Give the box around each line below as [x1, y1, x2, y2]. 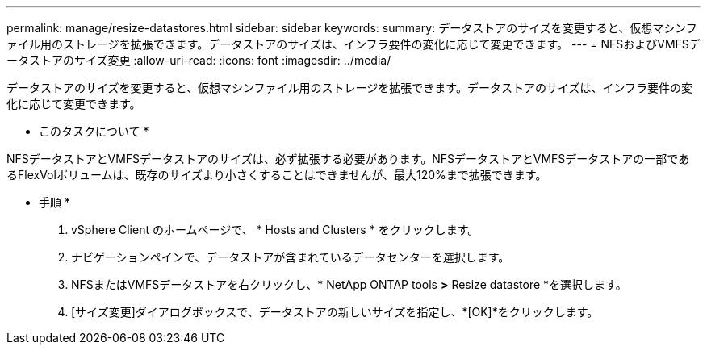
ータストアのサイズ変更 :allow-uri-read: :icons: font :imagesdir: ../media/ [6, 53, 391, 67]
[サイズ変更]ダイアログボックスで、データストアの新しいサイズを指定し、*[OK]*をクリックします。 [71, 305, 599, 319]
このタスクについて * [39, 124, 149, 138]
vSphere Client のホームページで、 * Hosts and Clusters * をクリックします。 [71, 223, 479, 236]
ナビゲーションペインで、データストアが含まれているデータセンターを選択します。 [71, 250, 510, 264]
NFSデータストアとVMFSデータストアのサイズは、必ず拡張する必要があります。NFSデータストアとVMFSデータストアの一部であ [6, 152, 690, 165]
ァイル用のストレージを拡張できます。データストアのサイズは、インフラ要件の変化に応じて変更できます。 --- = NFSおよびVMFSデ [6, 37, 701, 51]
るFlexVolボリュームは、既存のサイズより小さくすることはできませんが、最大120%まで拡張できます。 [6, 168, 547, 182]
